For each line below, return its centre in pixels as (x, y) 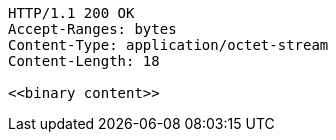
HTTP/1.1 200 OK (71, 13)
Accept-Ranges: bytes (92, 29)
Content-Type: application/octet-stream (168, 45)
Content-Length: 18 (84, 61)
